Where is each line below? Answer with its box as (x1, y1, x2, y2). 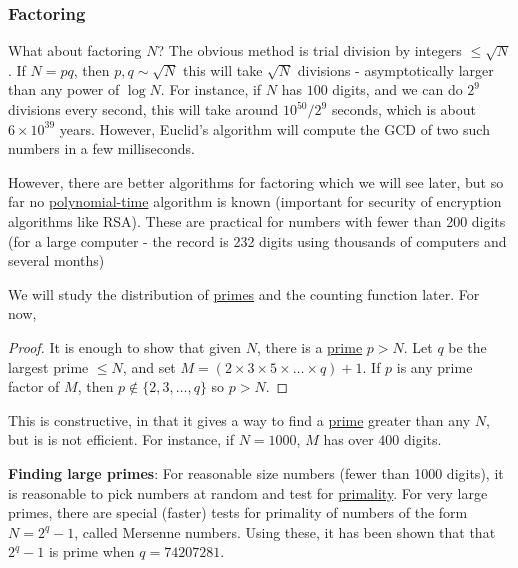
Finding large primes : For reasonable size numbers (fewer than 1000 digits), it (8, 462, 504, 483)
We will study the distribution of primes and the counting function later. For (8, 283, 480, 304)
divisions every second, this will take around (8, 99, 279, 119)
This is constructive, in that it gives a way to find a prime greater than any (8, 409, 471, 430)
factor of (8, 376, 60, 397)
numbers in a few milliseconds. (8, 138, 195, 159)
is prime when (48, 541, 135, 562)
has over (323, 429, 374, 450)
